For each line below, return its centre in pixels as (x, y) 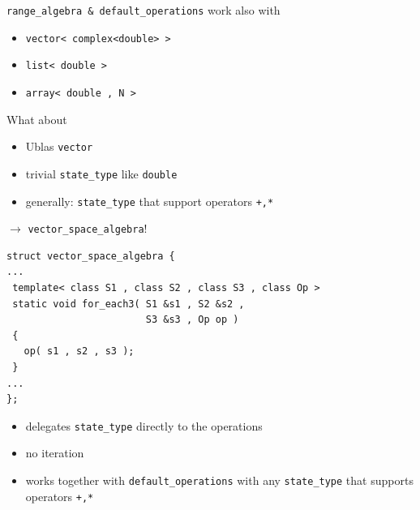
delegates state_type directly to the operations (144, 425)
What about (37, 119)
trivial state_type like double (101, 173)
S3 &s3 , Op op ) (192, 320)
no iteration (55, 453)
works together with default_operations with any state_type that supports (219, 480)
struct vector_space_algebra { (91, 256)
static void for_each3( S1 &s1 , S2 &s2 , (129, 304)
